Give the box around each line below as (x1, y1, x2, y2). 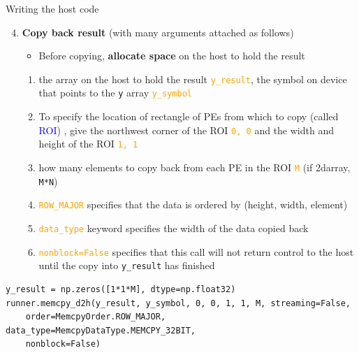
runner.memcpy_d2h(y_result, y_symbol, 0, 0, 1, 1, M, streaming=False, (6, 298, 351, 308)
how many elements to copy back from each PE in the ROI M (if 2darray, (38, 160, 351, 174)
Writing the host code (6, 1, 99, 15)
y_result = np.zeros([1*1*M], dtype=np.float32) (6, 284, 236, 294)
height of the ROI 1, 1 (38, 136, 138, 151)
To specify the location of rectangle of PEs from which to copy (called (38, 109, 339, 124)
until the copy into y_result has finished (38, 258, 215, 273)
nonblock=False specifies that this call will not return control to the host (38, 244, 354, 259)
